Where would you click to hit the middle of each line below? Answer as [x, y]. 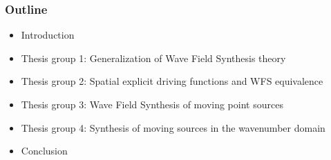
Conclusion [44, 151]
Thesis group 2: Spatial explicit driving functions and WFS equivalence [172, 81]
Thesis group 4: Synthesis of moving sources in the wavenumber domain [173, 127]
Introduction [48, 35]
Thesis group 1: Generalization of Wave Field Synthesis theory [153, 58]
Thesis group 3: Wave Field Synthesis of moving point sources [152, 104]
